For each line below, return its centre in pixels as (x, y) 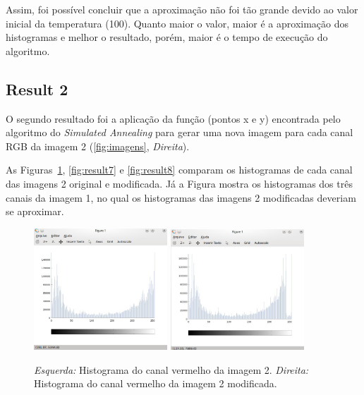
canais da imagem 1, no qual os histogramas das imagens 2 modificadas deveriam (181, 197)
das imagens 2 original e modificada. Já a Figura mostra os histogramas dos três (179, 183)
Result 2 (37, 89)
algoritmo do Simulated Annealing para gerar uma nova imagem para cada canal (180, 132)
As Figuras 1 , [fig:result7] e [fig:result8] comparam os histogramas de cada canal (179, 170)
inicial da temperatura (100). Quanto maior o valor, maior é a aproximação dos (177, 23)
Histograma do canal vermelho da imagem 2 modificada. (156, 383)
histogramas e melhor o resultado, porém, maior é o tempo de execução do (167, 37)
